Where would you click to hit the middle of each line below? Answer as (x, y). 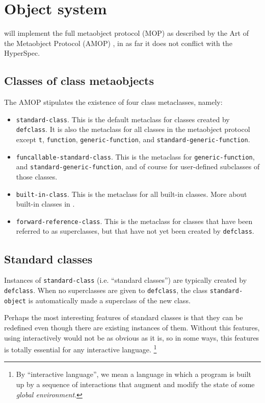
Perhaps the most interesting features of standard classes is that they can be (124, 317)
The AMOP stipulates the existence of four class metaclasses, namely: (113, 102)
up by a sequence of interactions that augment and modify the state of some (135, 384)
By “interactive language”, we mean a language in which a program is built (134, 374)
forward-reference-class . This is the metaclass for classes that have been (134, 221)
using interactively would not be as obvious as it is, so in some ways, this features (132, 337)
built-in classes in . (45, 204)
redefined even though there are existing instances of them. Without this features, (132, 327)
